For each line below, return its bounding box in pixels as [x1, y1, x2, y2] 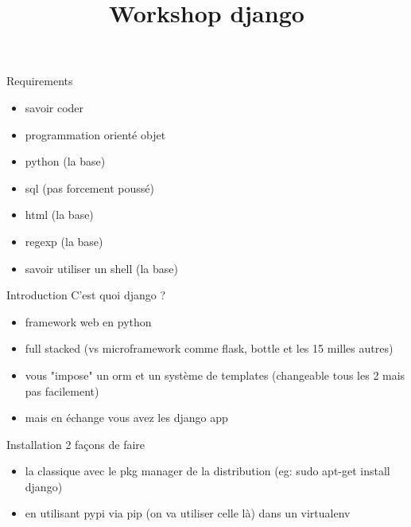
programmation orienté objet [25, 126, 166, 142]
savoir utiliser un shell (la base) [25, 260, 178, 276]
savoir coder [25, 99, 84, 115]
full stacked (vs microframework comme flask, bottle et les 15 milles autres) [25, 340, 394, 357]
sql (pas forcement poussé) [25, 179, 154, 196]
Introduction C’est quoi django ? [6, 287, 166, 303]
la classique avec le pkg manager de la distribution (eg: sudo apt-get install [25, 463, 390, 479]
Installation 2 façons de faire [6, 435, 145, 452]
